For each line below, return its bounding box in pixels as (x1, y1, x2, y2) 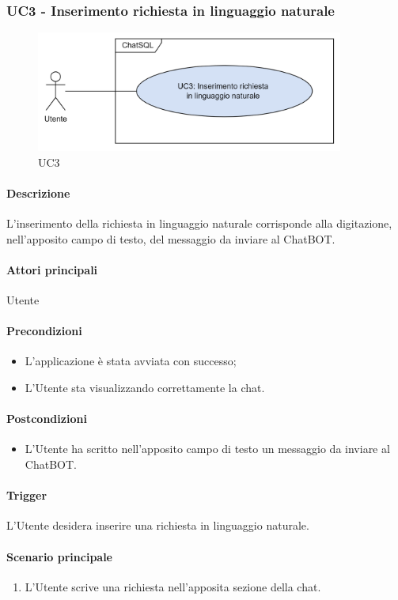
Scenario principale (6, 548, 112, 564)
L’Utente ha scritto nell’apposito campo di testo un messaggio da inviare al (25, 440, 390, 457)
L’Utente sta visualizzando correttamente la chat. (25, 379, 265, 395)
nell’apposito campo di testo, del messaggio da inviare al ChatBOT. (6, 230, 335, 247)
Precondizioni (6, 323, 82, 339)
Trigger (6, 487, 47, 504)
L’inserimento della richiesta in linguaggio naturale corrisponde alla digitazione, (6, 215, 392, 231)
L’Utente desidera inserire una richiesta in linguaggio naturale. (6, 517, 309, 534)
